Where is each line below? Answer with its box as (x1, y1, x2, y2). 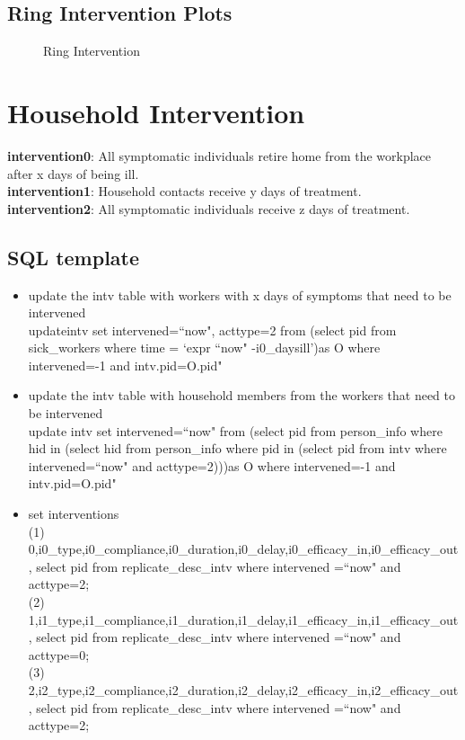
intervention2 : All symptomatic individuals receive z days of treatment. (7, 199, 410, 218)
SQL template (7, 243, 140, 271)
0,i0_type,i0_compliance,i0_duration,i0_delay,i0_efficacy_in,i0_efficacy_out (28, 539, 459, 558)
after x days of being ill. (7, 164, 139, 183)
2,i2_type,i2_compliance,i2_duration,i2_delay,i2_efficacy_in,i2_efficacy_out (28, 680, 459, 699)
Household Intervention (7, 94, 305, 130)
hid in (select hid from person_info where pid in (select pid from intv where (28, 439, 447, 458)
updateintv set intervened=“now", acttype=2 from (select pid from (28, 320, 397, 339)
